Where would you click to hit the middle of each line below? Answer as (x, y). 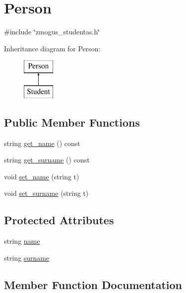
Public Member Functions (72, 122)
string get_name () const (42, 143)
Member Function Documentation (93, 284)
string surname (27, 257)
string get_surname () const (47, 160)
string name (22, 241)
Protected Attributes (59, 220)
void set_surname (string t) (46, 193)
